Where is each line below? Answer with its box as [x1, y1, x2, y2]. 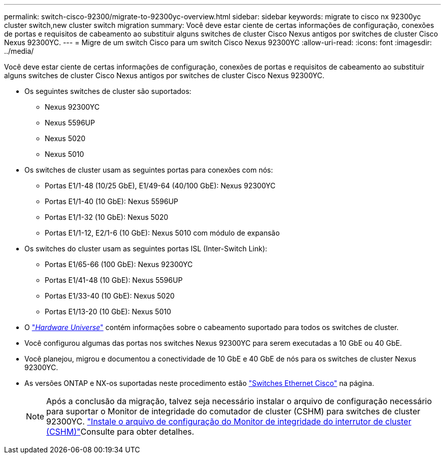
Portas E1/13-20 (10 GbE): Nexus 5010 [45, 307, 171, 316]
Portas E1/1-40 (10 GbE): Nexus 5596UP [45, 197, 178, 206]
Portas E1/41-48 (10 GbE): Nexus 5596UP [45, 276, 183, 284]
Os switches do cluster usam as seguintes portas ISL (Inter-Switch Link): [24, 244, 267, 253]
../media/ [4, 47, 34, 55]
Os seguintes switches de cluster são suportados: [24, 87, 192, 95]
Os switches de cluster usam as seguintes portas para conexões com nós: [24, 166, 273, 174]
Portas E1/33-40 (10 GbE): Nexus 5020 [45, 291, 175, 300]
